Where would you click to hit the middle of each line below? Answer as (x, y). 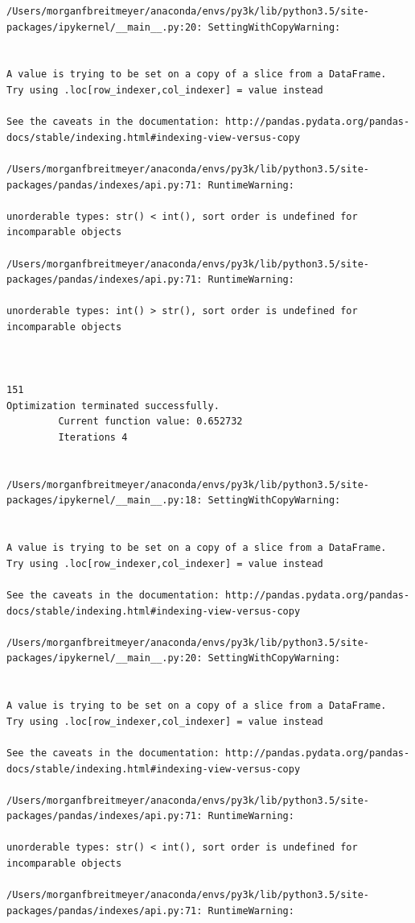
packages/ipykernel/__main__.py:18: (105, 501)
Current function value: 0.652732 (150, 422)
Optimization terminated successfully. (113, 406)
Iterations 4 (93, 438)
